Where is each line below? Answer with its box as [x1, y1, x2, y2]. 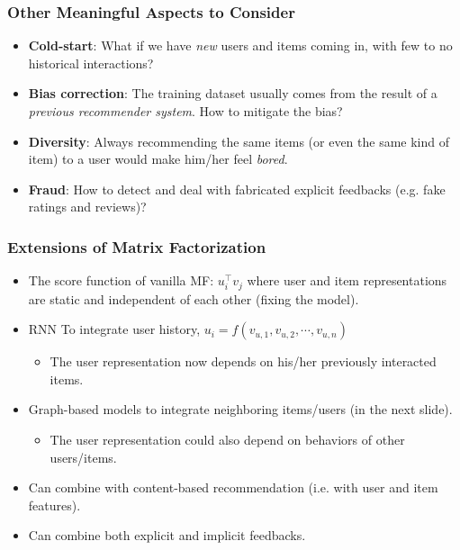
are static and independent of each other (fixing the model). [28, 289, 359, 308]
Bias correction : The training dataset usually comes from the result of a [28, 84, 437, 103]
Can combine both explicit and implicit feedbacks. [28, 526, 306, 545]
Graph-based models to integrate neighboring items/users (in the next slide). [28, 400, 453, 419]
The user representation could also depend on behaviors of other [50, 430, 405, 449]
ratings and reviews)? [28, 197, 147, 216]
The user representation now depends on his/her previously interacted [50, 352, 437, 371]
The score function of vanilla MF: [28, 271, 214, 290]
